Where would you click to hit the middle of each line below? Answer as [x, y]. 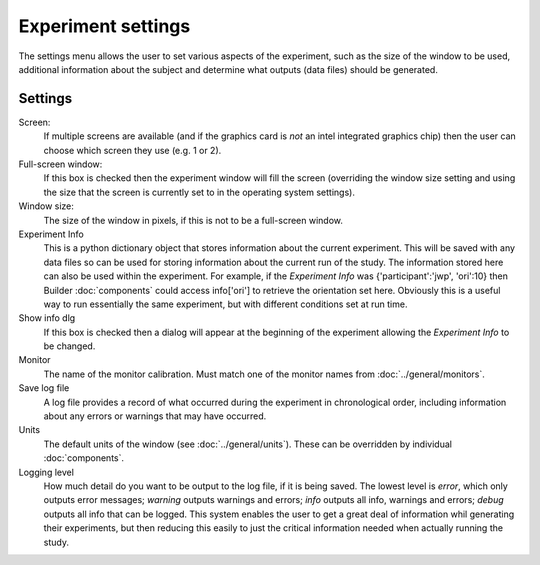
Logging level [46, 472]
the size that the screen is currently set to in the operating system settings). [199, 192]
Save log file [44, 388]
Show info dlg [47, 318]
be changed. [69, 346]
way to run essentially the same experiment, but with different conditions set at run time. [225, 304]
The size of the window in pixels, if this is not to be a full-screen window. [193, 220]
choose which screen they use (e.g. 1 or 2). [132, 150]
